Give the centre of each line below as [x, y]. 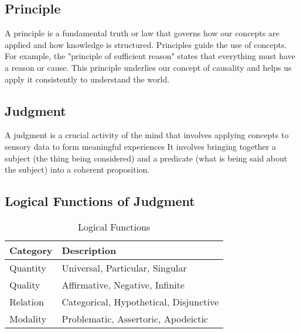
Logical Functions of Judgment [100, 201]
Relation [27, 301]
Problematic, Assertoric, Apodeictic [135, 318]
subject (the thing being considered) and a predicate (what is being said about [146, 158]
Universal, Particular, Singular [124, 267]
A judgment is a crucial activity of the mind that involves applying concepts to [147, 135]
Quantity [28, 267]
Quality [25, 284]
